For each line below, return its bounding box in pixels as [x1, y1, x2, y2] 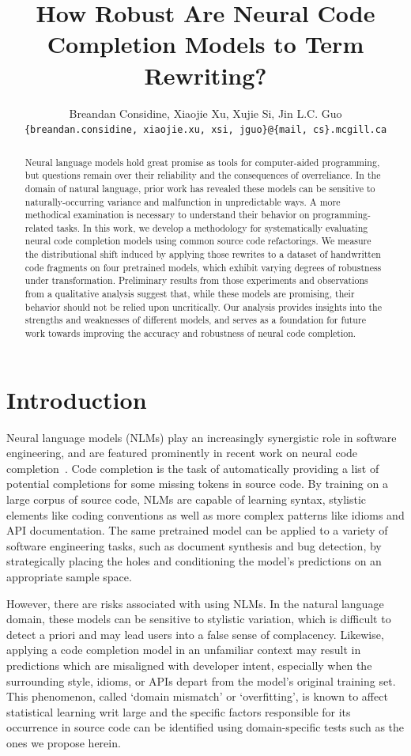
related [25, 221, 54, 234]
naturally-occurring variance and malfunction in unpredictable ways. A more [25, 195, 341, 208]
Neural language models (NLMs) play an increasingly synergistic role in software [6, 429, 397, 445]
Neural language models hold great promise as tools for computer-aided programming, [25, 155, 380, 168]
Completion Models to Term [47, 28, 364, 60]
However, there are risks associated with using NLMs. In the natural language [6, 595, 384, 611]
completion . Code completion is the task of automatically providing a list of [6, 459, 379, 476]
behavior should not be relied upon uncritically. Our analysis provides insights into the [25, 300, 382, 313]
